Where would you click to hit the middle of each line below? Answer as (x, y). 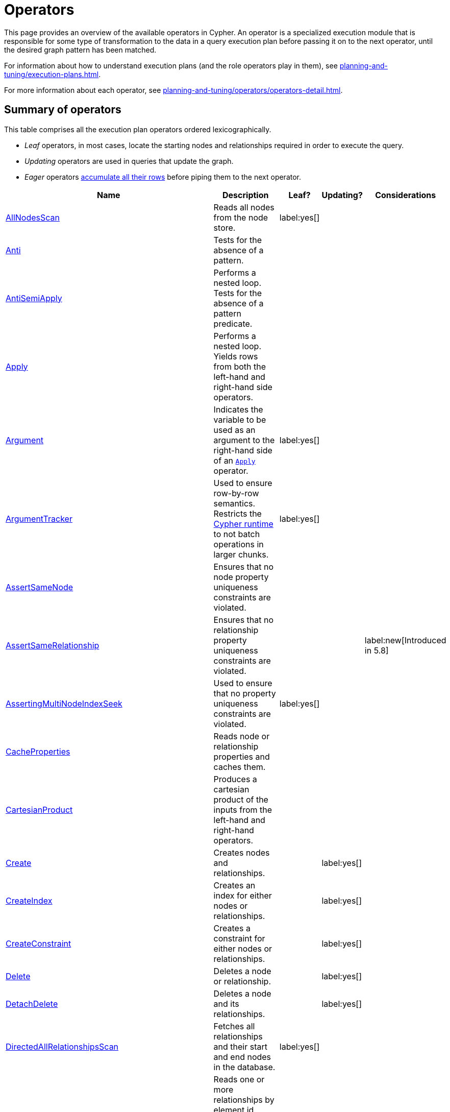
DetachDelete (32, 1004)
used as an (234, 430)
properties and (242, 756)
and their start (241, 1046)
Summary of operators (63, 110)
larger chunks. (241, 554)
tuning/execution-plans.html (52, 74)
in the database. (244, 1067)
